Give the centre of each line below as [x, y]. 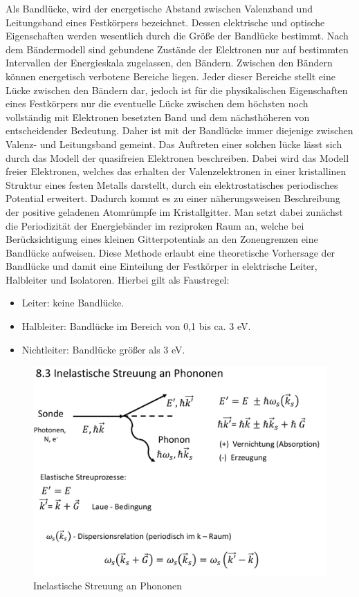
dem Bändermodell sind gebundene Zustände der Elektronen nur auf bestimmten [177, 49]
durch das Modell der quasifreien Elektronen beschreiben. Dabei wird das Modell [177, 157]
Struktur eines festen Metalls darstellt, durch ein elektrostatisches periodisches [172, 184]
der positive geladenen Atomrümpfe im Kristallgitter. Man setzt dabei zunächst [174, 211]
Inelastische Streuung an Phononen [108, 585]
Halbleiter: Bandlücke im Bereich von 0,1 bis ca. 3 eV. [136, 326]
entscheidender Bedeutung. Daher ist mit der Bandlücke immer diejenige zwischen [179, 130]
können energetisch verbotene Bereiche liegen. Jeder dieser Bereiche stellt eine [171, 76]
